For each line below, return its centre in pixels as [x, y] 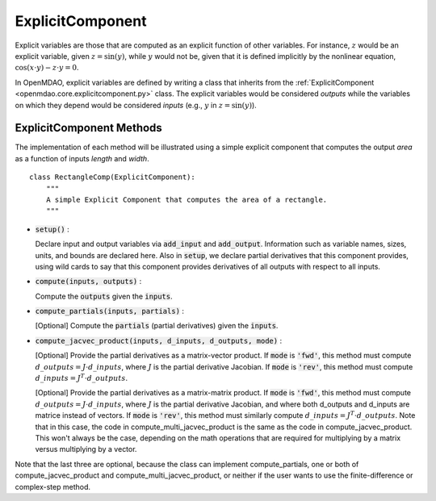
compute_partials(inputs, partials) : [110, 311]
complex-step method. [53, 486]
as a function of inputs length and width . [82, 158]
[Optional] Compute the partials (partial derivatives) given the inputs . [157, 326]
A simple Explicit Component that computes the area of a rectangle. [187, 199]
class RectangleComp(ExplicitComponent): [112, 177]
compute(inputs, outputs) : [88, 282]
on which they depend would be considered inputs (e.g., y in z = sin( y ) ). [136, 105]
